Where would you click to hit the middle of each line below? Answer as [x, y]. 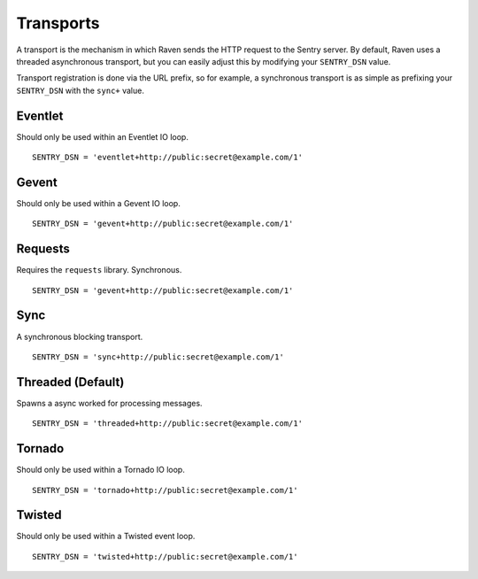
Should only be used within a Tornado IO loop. [100, 470]
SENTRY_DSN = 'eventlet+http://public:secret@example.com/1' [167, 158]
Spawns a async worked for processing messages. [109, 403]
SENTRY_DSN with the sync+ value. [81, 90]
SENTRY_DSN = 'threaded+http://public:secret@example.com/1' [167, 424]
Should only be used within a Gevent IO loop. [98, 203]
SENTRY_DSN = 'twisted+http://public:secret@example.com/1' [165, 556]
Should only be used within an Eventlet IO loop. [103, 136]
